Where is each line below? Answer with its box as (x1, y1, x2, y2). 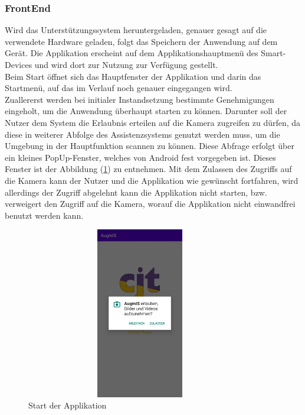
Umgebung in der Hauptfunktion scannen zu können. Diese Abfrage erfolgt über (5, 140, 294, 152)
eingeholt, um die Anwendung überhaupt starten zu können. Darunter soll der (5, 105, 287, 117)
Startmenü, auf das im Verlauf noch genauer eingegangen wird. (5, 82, 232, 94)
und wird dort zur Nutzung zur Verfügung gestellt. (34, 59, 218, 70)
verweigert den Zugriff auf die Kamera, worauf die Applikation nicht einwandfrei (5, 197, 296, 210)
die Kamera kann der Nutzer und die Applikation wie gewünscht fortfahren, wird (5, 174, 299, 186)
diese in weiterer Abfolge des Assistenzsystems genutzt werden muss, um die (5, 128, 280, 140)
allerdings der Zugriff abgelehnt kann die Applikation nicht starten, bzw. (5, 186, 267, 198)
